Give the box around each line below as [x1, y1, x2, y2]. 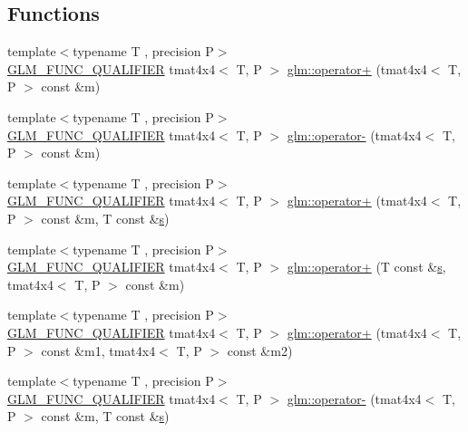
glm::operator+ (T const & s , [287, 257, 446, 276]
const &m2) [227, 341, 293, 360]
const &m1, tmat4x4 [41, 341, 156, 360]
